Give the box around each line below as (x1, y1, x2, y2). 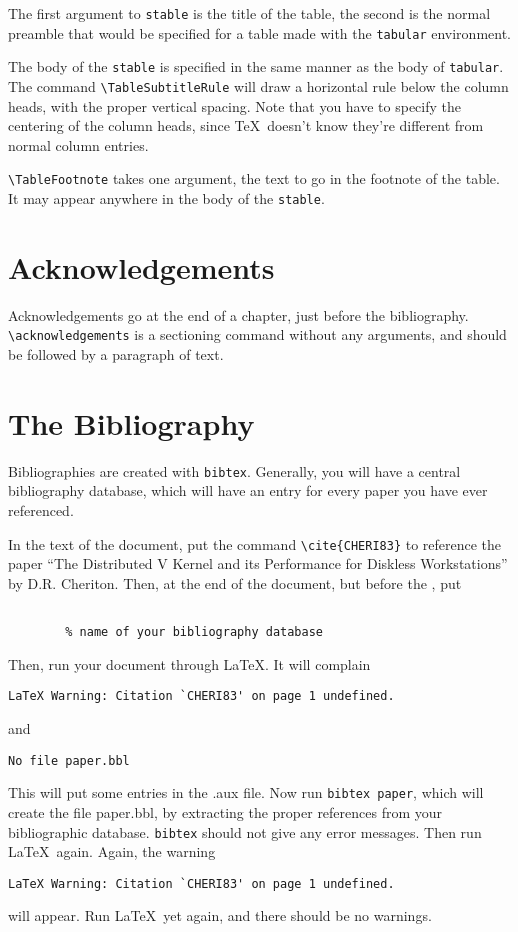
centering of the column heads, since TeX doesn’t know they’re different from (8, 115, 484, 136)
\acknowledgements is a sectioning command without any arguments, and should (8, 324, 507, 345)
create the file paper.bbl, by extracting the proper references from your (8, 801, 443, 822)
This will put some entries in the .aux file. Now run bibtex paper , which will (8, 782, 484, 803)
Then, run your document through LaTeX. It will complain (8, 653, 371, 674)
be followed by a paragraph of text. (8, 344, 224, 365)
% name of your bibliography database (65, 625, 323, 640)
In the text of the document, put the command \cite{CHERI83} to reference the (8, 533, 502, 554)
